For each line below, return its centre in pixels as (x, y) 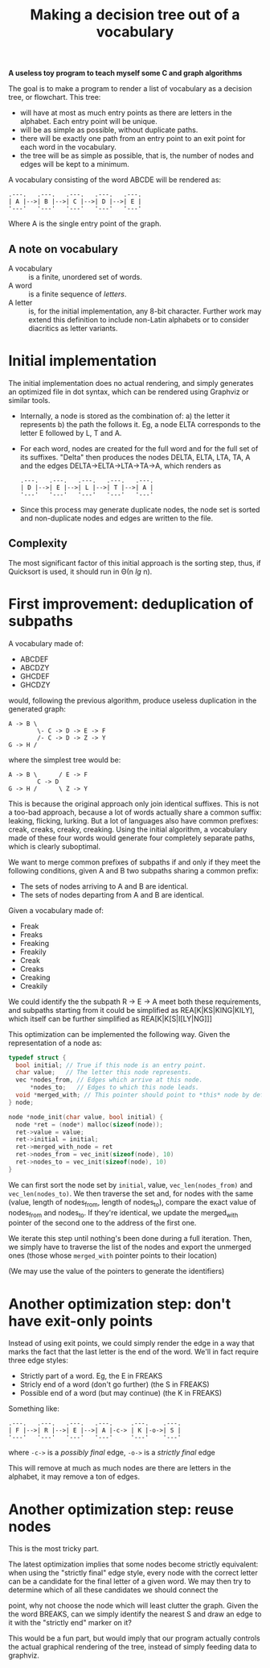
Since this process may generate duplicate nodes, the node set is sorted (140, 509)
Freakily (33, 952)
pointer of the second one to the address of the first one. (102, 1223)
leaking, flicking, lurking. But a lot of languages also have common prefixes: (133, 820)
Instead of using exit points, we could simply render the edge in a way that (131, 1343)
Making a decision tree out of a (135, 15)
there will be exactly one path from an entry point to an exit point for (133, 139)
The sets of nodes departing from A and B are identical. (112, 894)
